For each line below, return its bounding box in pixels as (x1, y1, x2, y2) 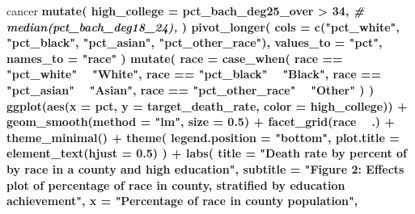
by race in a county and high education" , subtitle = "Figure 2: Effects (6, 160, 404, 177)
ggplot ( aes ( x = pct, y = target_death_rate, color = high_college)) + (6, 97, 408, 114)
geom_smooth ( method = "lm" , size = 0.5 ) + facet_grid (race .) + (6, 113, 395, 130)
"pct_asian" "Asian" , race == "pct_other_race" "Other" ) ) (6, 81, 375, 98)
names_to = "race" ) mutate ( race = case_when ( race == (6, 49, 343, 66)
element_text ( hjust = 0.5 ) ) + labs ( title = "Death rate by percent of (6, 145, 408, 162)
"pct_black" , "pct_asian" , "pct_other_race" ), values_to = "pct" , (6, 34, 383, 51)
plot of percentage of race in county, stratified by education (6, 176, 345, 193)
